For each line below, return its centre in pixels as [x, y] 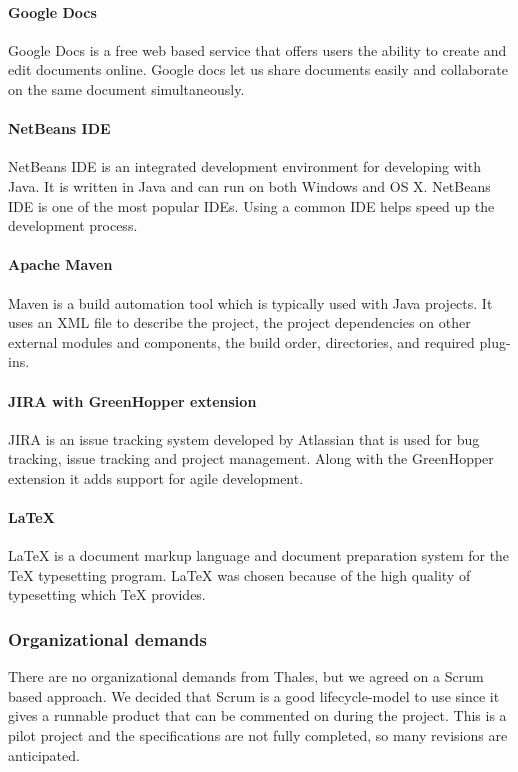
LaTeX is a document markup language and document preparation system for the [259, 555]
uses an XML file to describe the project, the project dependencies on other [239, 322]
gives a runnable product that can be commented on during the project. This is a [257, 715]
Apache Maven [60, 264]
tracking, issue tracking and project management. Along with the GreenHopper [251, 458]
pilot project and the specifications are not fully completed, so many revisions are [258, 735]
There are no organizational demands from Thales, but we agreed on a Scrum [246, 676]
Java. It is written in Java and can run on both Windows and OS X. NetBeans [249, 185]
